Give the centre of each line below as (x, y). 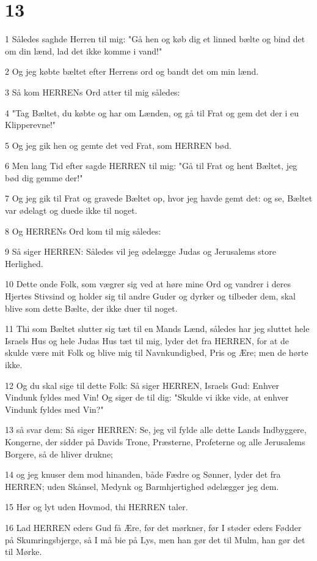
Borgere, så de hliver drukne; (59, 454)
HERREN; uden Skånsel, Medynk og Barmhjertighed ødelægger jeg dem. (142, 486)
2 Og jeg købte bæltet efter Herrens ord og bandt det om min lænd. (132, 71)
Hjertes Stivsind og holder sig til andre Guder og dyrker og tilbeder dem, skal (150, 296)
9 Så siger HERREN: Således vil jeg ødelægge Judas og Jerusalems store (140, 251)
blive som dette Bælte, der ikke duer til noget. (91, 308)
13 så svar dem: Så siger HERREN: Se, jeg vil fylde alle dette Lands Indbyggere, (156, 430)
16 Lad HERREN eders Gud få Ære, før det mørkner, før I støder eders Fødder (153, 527)
